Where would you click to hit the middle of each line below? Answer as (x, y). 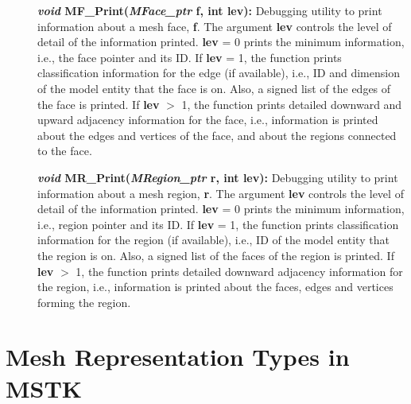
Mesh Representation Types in (178, 357)
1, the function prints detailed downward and (292, 104)
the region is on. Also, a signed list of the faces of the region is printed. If (216, 255)
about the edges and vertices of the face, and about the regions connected (217, 135)
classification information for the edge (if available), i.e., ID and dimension (219, 73)
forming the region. (84, 302)
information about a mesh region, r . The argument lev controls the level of (221, 193)
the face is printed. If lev (99, 104)
